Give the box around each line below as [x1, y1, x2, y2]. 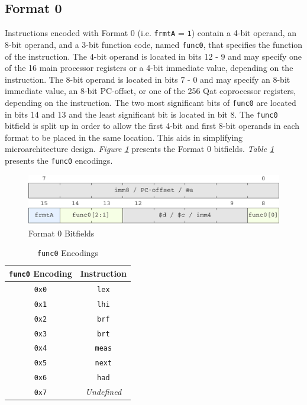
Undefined [85, 385, 122, 398]
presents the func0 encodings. [5, 154, 113, 166]
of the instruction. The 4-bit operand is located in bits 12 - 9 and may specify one [5, 50, 302, 62]
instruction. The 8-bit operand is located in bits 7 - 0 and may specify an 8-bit [5, 73, 290, 85]
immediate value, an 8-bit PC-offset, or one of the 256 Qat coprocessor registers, [5, 85, 296, 97]
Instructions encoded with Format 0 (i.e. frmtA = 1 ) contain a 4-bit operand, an [5, 27, 297, 39]
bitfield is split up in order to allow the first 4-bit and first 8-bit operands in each [5, 119, 300, 132]
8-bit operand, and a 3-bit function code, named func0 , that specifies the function [5, 38, 303, 50]
